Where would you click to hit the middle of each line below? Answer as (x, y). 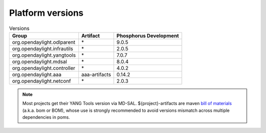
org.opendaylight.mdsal (40, 62)
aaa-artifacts (96, 74)
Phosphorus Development (148, 35)
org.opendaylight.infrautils (43, 48)
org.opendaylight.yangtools (44, 55)
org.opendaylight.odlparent (44, 42)
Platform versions (46, 13)
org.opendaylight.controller (44, 68)
